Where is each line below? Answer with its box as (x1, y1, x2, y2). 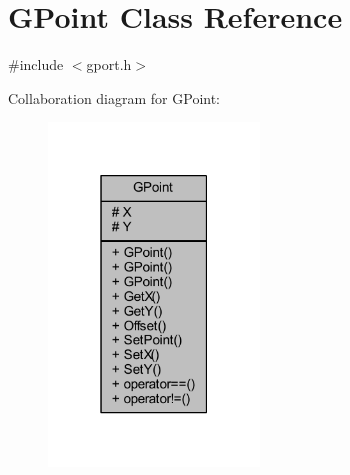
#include (8, 54, 64, 75)
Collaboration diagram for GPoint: (8, 87, 221, 108)
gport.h (86, 54, 132, 75)
